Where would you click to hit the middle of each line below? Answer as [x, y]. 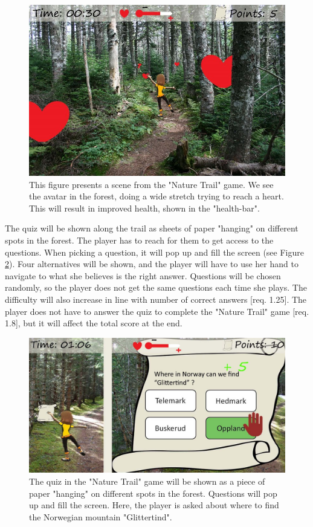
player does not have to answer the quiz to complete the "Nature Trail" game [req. [157, 311]
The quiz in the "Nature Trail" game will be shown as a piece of [147, 481]
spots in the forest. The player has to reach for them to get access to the [139, 240]
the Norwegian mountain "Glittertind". [101, 516]
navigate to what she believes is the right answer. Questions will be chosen [143, 275]
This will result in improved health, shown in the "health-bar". [144, 208]
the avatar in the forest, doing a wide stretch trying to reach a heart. [156, 196]
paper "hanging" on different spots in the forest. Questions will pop [153, 493]
